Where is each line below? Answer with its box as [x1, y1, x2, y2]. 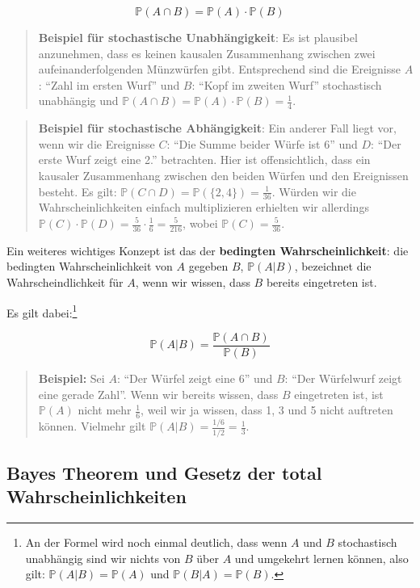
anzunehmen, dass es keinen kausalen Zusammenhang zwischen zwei [38, 44, 376, 61]
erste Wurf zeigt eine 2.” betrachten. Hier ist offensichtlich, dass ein [38, 151, 371, 168]
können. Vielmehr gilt [38, 418, 146, 435]
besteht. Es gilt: [38, 183, 117, 199]
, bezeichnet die [294, 258, 372, 275]
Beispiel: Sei [38, 369, 105, 386]
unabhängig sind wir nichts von [25, 549, 181, 566]
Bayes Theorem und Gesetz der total [6, 460, 322, 485]
